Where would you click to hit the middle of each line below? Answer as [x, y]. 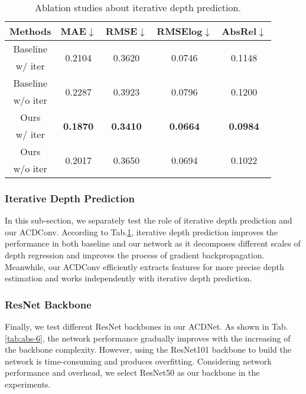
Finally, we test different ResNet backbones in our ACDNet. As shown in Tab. [147, 326]
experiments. [28, 384]
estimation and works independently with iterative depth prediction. [128, 278]
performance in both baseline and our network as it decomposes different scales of [153, 243]
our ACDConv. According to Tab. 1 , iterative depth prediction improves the [141, 232]
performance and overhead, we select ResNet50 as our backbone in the [132, 372]
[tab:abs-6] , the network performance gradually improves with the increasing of [148, 338]
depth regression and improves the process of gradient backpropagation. [135, 255]
